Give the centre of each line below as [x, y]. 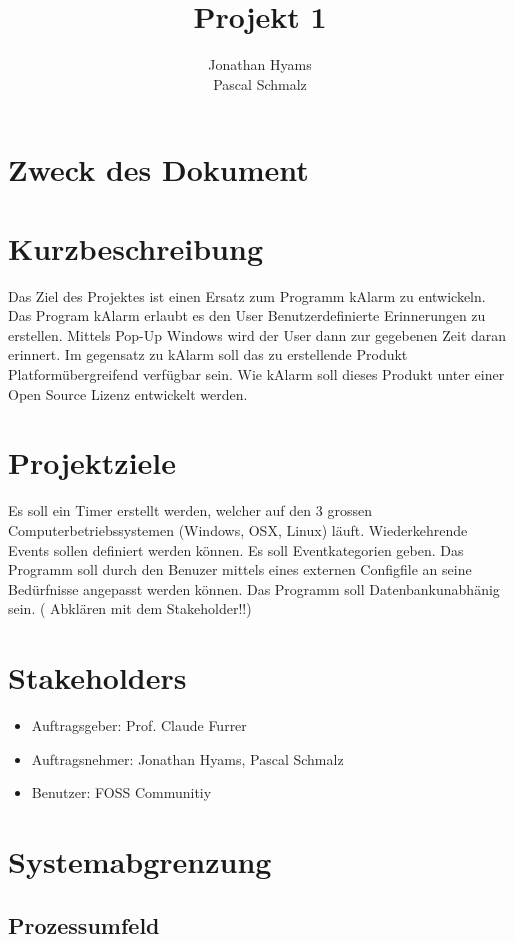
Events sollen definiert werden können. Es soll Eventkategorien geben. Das [236, 549]
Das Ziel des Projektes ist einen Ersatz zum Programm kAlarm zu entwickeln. [247, 295]
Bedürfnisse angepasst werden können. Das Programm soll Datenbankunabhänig [254, 588]
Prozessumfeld [84, 924]
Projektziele [92, 462]
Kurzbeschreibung [135, 247]
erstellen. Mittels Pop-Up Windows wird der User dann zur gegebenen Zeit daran [257, 334]
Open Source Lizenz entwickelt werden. [128, 393]
